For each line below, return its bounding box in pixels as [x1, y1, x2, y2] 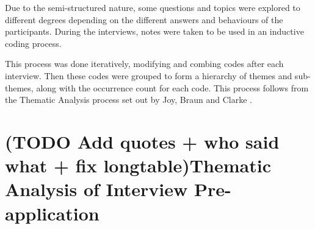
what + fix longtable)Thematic [5, 153, 271, 178]
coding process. [5, 37, 62, 49]
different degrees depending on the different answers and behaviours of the [5, 13, 283, 26]
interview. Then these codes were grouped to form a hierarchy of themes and [5, 69, 292, 82]
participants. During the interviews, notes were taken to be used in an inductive [5, 25, 304, 38]
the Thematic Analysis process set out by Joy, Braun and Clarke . [5, 93, 252, 106]
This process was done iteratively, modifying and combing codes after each [5, 57, 284, 70]
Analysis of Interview [5, 177, 188, 202]
